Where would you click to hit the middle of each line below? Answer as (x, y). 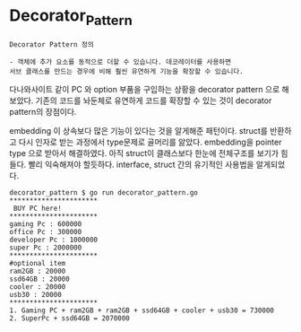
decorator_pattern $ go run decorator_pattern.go (104, 192)
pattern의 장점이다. (43, 111)
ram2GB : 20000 (38, 271)
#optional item (38, 263)
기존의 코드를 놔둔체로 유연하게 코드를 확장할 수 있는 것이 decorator (154, 100)
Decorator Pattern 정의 (52, 44)
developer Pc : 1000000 (54, 240)
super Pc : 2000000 (46, 248)
